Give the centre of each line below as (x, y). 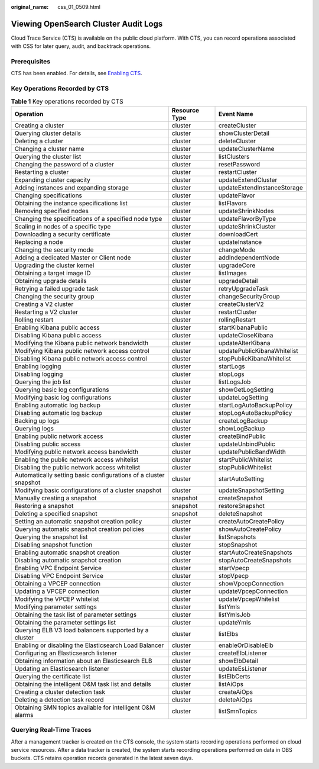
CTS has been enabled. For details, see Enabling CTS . (77, 73)
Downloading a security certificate (62, 234)
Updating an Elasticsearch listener (62, 668)
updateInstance (240, 242)
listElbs (228, 633)
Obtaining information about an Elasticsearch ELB (83, 661)
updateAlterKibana (244, 343)
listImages (233, 273)
